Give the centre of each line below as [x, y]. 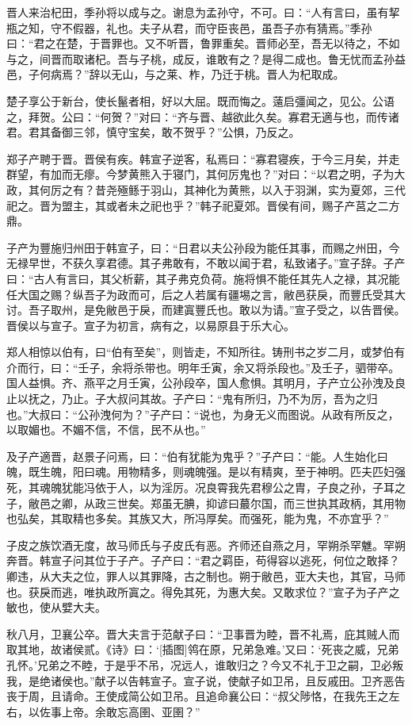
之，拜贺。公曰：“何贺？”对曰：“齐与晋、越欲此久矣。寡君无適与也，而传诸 [203, 116]
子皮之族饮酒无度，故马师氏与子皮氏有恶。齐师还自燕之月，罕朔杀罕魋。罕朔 [206, 545]
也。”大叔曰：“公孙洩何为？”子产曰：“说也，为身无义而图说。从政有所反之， [203, 414]
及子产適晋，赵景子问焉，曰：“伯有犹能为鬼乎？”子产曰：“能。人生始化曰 [197, 456]
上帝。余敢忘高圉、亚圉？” [131, 711]
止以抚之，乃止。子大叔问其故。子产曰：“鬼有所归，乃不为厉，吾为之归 [192, 399]
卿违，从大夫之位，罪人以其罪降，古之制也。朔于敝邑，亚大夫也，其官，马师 [206, 576]
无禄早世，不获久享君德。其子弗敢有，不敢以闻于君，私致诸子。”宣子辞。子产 [206, 263]
